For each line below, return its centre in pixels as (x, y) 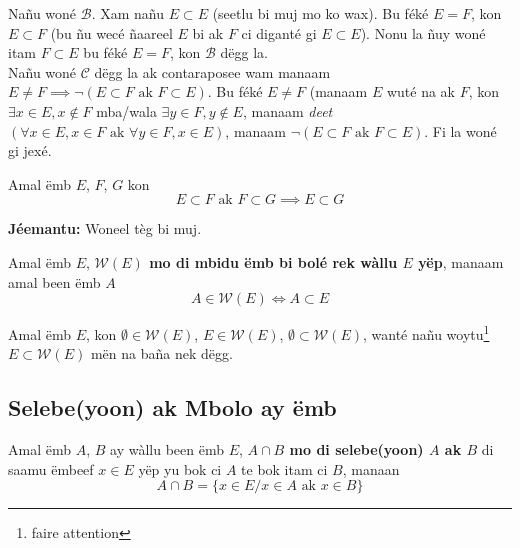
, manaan (371, 468)
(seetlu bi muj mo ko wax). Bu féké (320, 13)
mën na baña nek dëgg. (161, 353)
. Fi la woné (460, 130)
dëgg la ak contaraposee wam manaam (212, 71)
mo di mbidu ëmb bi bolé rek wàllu (273, 261)
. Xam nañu (127, 13)
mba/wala (126, 110)
